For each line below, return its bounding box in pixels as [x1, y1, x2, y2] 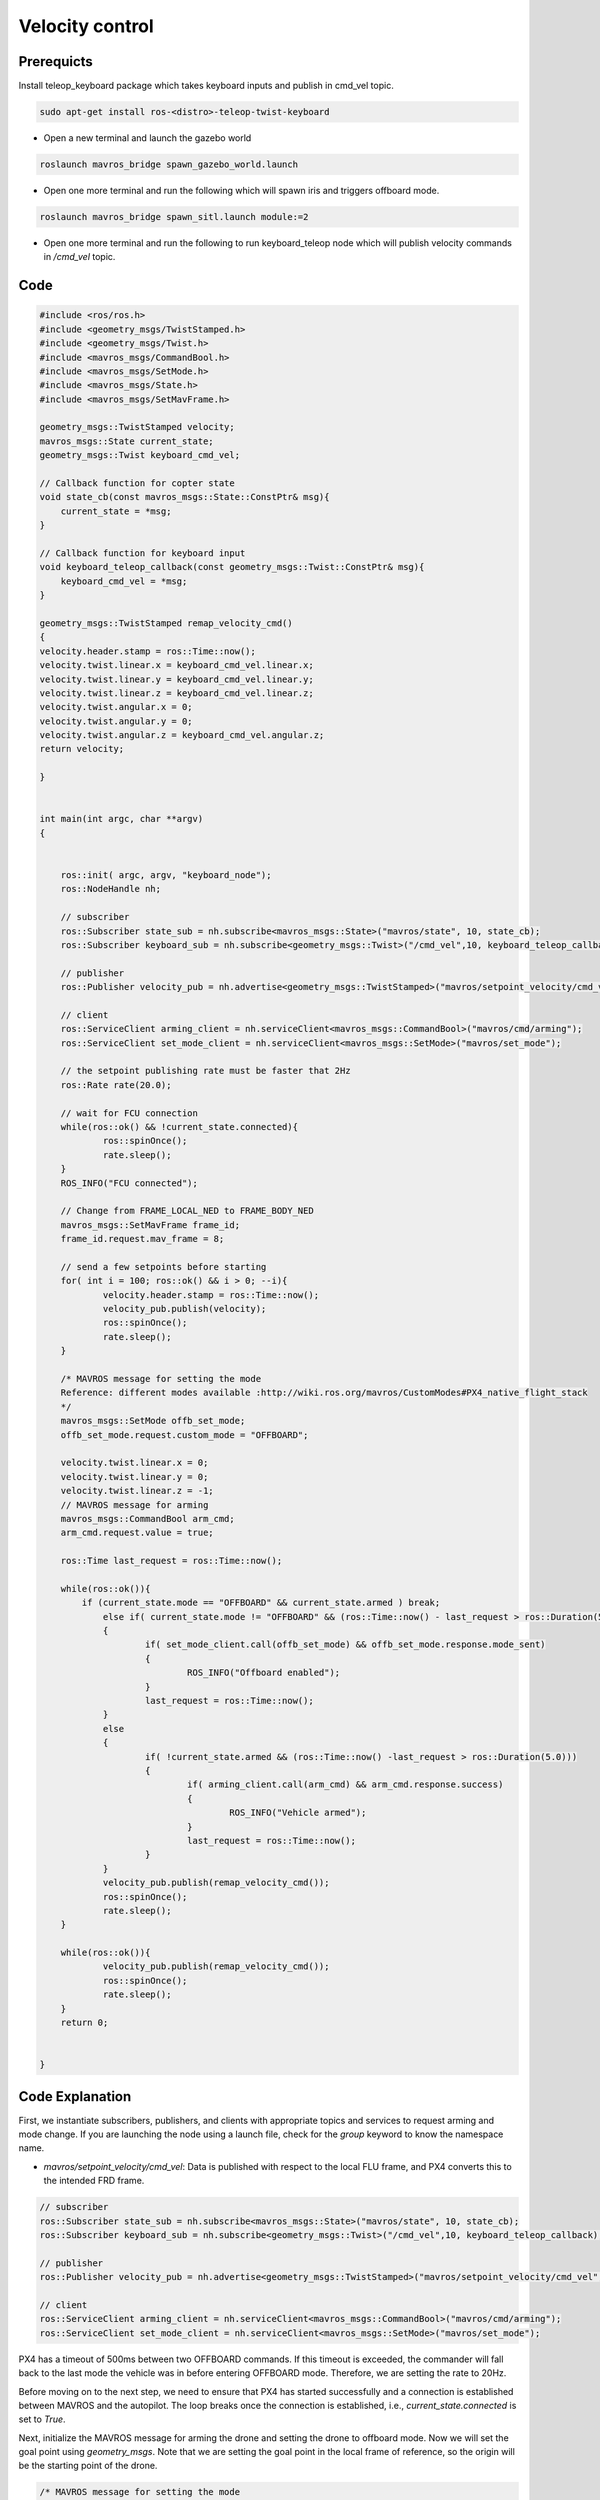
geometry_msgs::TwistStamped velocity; [39, 421, 235, 433]
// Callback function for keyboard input [39, 548, 246, 559]
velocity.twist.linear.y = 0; [60, 1471, 209, 1482]
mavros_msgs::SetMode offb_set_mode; [60, 1415, 246, 1427]
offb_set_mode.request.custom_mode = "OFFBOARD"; [60, 1429, 309, 1440]
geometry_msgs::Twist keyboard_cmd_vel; [39, 450, 240, 461]
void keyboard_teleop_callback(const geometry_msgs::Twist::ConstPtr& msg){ [39, 561, 425, 573]
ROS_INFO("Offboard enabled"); [186, 1667, 341, 1679]
